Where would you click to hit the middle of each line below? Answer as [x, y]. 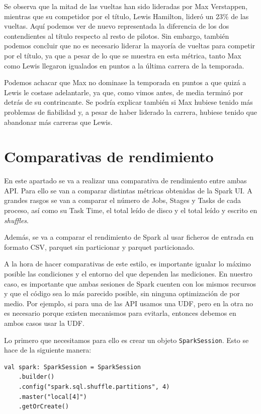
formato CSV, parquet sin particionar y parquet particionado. [99, 247]
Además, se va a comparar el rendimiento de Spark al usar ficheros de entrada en [129, 237]
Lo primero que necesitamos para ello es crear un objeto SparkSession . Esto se [126, 340]
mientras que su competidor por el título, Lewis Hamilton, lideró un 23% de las [126, 16]
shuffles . [16, 220]
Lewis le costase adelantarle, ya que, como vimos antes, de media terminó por [124, 92]
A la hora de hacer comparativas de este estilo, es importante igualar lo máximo [127, 264]
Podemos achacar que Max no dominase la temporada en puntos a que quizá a [125, 82]
